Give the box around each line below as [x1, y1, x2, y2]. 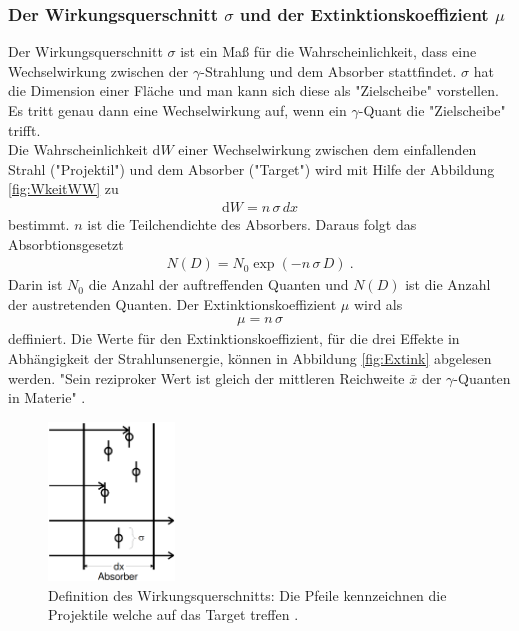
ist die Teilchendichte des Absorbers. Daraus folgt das [87, 214, 417, 234]
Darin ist [8, 274, 63, 295]
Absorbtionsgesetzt [8, 233, 124, 254]
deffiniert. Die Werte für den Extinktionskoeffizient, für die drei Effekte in [8, 328, 460, 349]
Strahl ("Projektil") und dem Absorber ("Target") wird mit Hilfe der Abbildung [8, 158, 495, 179]
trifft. [8, 119, 41, 140]
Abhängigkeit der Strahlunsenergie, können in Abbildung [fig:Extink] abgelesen [8, 348, 492, 369]
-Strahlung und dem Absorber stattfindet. [200, 60, 457, 81]
